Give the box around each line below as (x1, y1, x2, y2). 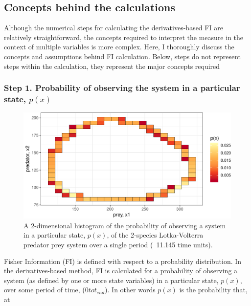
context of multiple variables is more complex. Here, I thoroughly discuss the (4, 42, 234, 52)
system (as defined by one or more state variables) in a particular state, (4, 275, 219, 285)
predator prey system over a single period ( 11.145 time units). (23, 240, 213, 249)
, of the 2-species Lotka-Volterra (107, 230, 204, 240)
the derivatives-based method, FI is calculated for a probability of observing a (4, 265, 238, 276)
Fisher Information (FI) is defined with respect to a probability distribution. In (4, 256, 242, 266)
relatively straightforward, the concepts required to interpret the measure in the (4, 32, 244, 42)
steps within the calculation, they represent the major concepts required (4, 61, 220, 71)
